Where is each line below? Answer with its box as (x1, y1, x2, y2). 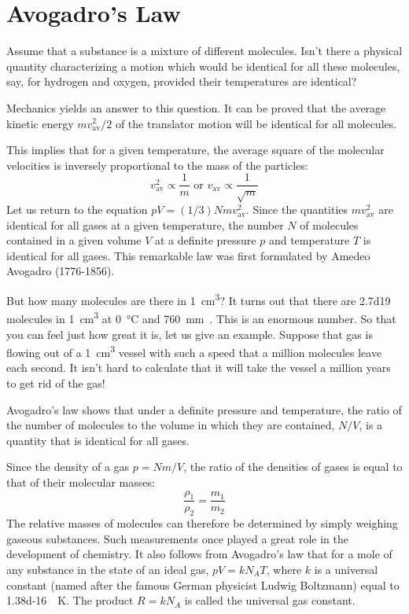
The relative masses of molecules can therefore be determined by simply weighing (6, 515, 398, 531)
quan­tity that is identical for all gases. (6, 432, 190, 448)
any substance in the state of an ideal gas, (6, 561, 209, 577)
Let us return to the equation (6, 201, 148, 218)
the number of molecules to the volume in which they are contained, (6, 417, 335, 433)
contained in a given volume (6, 232, 142, 248)
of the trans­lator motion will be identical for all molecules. (115, 115, 397, 131)
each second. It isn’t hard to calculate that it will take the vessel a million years (6, 359, 391, 376)
